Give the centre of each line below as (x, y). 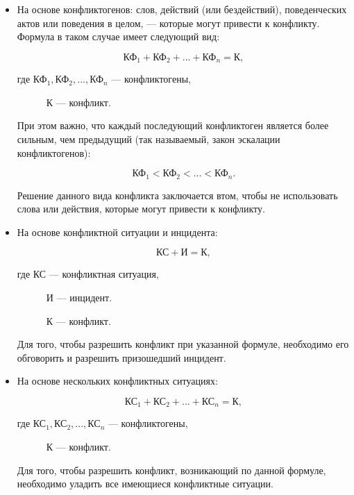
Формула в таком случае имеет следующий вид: (118, 36)
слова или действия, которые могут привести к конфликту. (141, 209)
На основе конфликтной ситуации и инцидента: (117, 232)
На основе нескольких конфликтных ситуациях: (117, 381)
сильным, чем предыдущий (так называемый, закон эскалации (149, 139)
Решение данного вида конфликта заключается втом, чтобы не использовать (177, 195)
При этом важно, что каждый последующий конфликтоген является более (173, 125)
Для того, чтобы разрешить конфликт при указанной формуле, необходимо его (183, 344)
